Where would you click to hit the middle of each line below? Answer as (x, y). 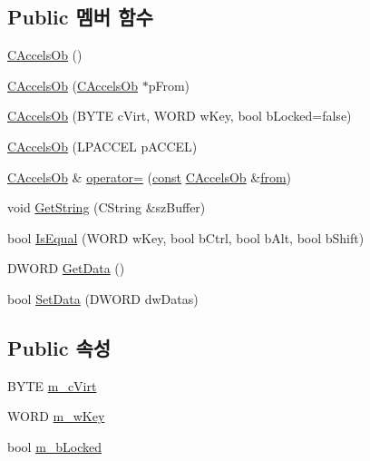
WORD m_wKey (56, 416)
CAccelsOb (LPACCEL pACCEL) (102, 146)
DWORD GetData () (66, 268)
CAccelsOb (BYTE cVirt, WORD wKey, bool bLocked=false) (180, 116)
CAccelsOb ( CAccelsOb (73, 85)
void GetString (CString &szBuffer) (107, 207)
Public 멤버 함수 (80, 17)
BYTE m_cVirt (52, 385)
